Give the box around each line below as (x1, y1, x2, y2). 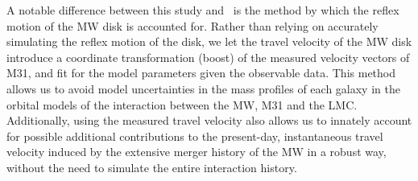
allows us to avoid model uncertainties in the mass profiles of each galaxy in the (6, 80, 400, 97)
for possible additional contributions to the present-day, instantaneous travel (6, 127, 383, 144)
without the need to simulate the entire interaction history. (6, 158, 297, 175)
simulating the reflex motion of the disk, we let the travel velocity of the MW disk (6, 33, 412, 50)
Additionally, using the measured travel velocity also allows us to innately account (6, 112, 412, 129)
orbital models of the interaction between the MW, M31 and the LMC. (6, 96, 358, 113)
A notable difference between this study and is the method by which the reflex (6, 2, 399, 18)
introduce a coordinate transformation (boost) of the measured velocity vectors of (6, 48, 410, 65)
